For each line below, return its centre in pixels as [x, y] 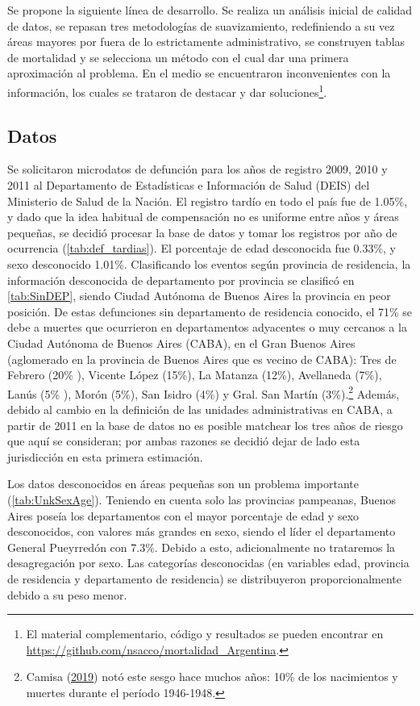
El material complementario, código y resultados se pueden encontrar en [205, 634]
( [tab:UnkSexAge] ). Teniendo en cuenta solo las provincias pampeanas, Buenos [202, 499]
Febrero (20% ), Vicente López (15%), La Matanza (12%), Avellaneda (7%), [195, 375]
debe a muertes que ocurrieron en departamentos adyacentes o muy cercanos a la [207, 327]
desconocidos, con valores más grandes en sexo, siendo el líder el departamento [202, 531]
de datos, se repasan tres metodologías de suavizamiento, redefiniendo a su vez [201, 25]
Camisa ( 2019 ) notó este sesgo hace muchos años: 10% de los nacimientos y [212, 677]
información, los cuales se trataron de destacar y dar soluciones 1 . [167, 90]
